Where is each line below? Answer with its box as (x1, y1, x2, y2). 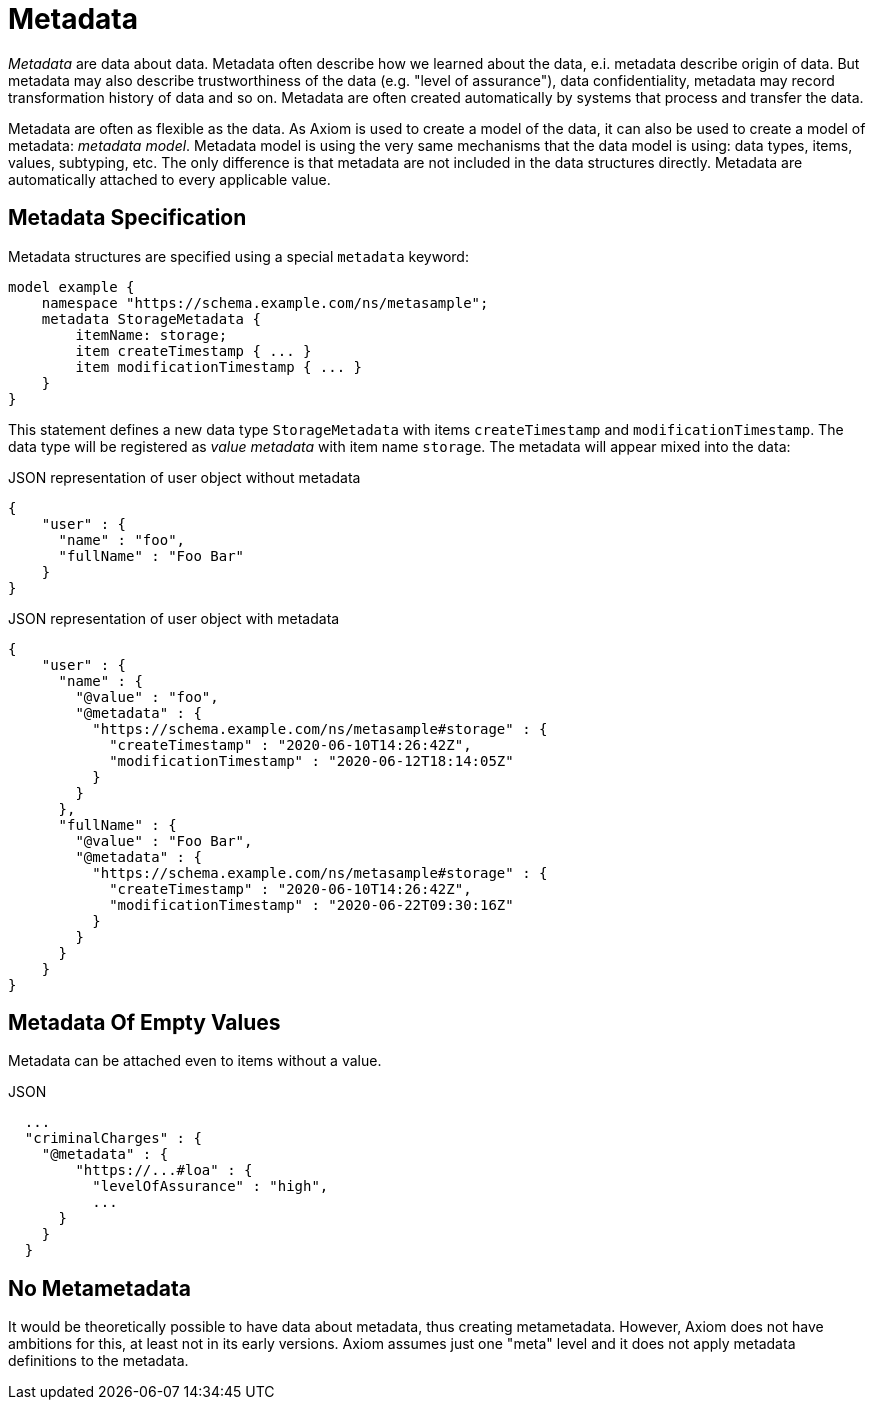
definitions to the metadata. (8, 1352, 189, 1370)
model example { (8, 278, 135, 295)
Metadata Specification (8, 205, 247, 231)
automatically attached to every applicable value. (8, 170, 331, 188)
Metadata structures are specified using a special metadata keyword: (8, 247, 469, 265)
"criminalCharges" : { (24, 1130, 202, 1147)
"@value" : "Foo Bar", (75, 832, 253, 849)
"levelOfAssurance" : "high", (92, 1178, 329, 1195)
